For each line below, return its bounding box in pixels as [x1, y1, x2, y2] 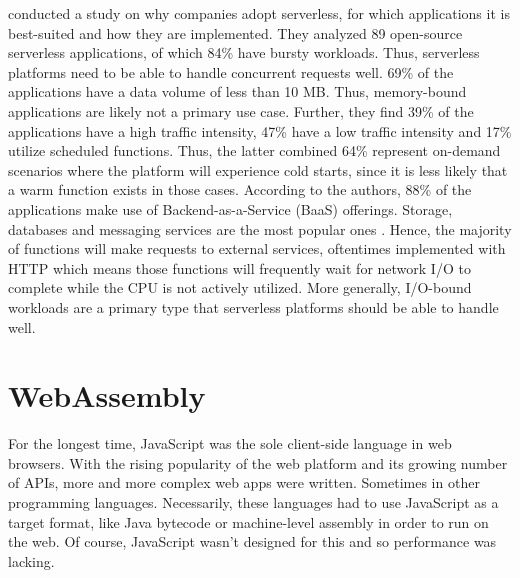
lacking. [8, 550, 55, 571]
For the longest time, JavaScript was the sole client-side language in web [8, 433, 452, 454]
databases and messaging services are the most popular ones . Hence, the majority [8, 218, 512, 239]
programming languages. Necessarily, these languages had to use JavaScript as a [8, 492, 499, 512]
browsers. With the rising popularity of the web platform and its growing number [8, 452, 508, 473]
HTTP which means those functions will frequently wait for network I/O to [8, 257, 471, 278]
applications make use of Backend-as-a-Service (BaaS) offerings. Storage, [8, 198, 453, 219]
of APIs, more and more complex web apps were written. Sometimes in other [8, 472, 480, 493]
